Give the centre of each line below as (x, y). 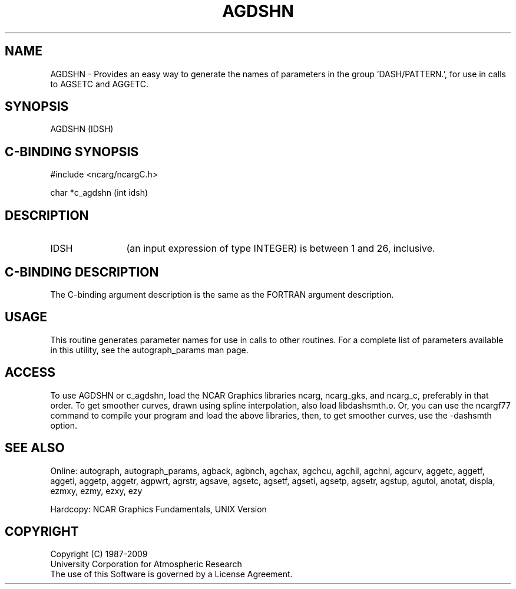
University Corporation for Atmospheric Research (146, 564)
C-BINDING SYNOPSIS (72, 152)
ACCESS (30, 373)
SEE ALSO (35, 448)
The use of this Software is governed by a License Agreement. (171, 574)
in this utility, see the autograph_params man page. (149, 350)
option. (64, 425)
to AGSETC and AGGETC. (99, 84)
